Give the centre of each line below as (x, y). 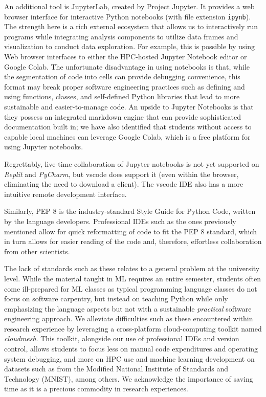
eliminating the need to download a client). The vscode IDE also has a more (124, 184)
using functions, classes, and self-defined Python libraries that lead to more (122, 96)
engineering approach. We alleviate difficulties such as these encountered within (129, 318)
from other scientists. (37, 251)
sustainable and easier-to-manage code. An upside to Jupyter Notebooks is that (129, 106)
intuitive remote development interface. (65, 194)
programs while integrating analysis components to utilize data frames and (121, 36)
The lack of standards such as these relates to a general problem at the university (132, 268)
